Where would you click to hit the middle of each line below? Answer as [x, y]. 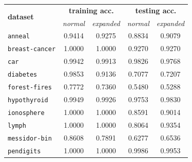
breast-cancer [32, 49]
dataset [21, 17]
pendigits [24, 151]
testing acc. [156, 10]
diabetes [23, 75]
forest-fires [30, 88]
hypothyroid [28, 100]
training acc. [91, 10]
